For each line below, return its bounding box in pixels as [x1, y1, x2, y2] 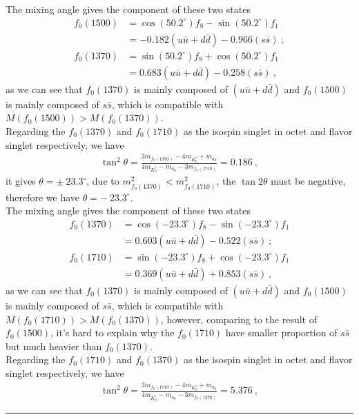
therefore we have [6, 190, 80, 204]
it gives [6, 174, 36, 188]
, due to [86, 174, 119, 188]
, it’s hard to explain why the [50, 325, 175, 340]
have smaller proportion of [225, 325, 338, 340]
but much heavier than [6, 338, 102, 353]
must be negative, [271, 174, 346, 188]
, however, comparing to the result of [160, 311, 317, 326]
